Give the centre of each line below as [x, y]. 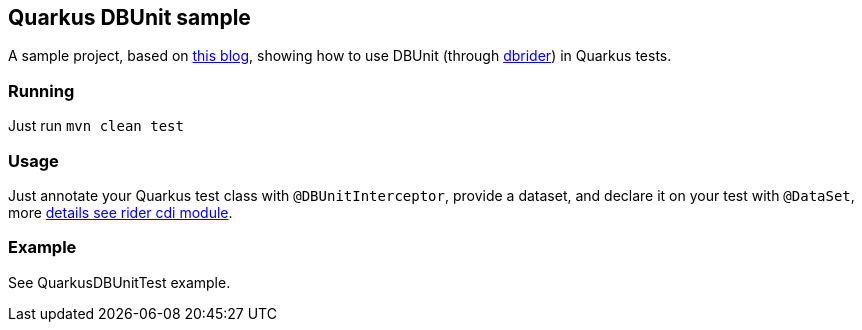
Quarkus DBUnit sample [129, 17]
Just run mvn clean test [96, 126]
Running [41, 90]
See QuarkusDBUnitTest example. [119, 282]
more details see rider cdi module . [120, 212]
